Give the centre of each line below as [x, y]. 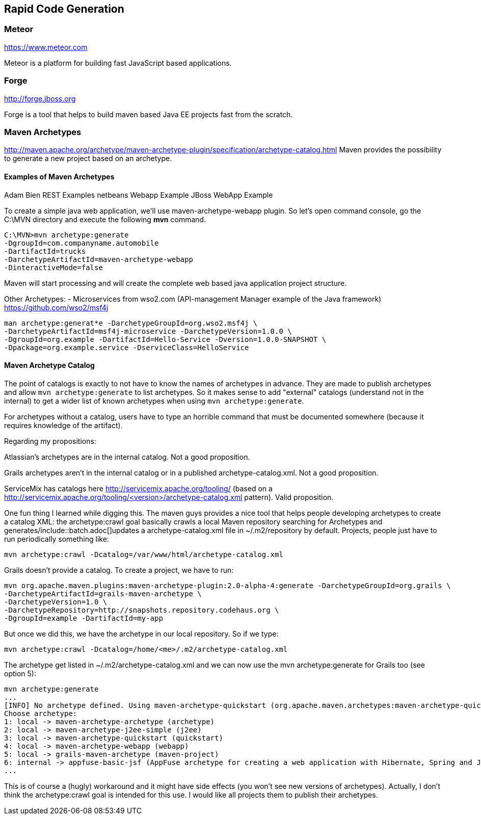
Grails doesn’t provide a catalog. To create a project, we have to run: [119, 570]
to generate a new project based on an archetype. [88, 158]
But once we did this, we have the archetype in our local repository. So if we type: [141, 633]
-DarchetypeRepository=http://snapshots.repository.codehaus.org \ [142, 610]
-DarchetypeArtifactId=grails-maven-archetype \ [103, 593]
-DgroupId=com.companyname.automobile [82, 243]
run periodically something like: [57, 539]
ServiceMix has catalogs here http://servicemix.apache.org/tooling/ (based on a [138, 488]
